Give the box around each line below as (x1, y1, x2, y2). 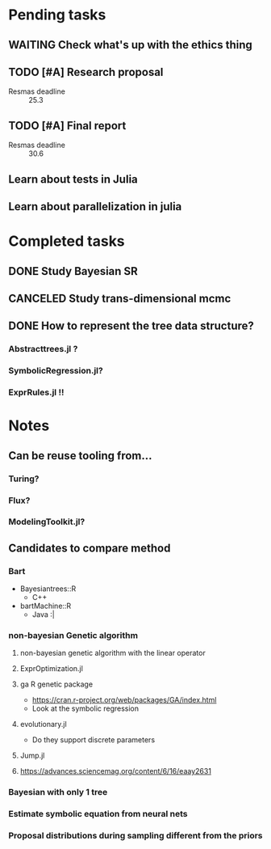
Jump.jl (19, 750, 45, 761)
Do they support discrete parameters (31, 735, 156, 745)
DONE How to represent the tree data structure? (8, 319, 254, 333)
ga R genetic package (19, 679, 94, 689)
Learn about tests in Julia (8, 172, 139, 186)
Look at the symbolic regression (31, 703, 140, 713)
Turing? (8, 473, 40, 484)
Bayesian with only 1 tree (8, 787, 108, 798)
